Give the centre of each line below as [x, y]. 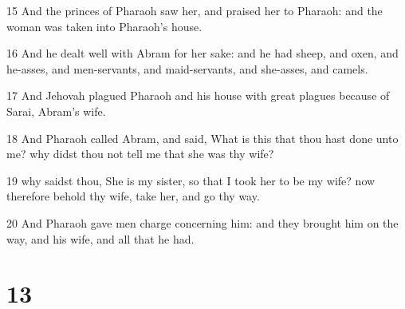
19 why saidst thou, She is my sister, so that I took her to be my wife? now [191, 180]
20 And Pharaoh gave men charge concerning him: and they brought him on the [202, 222]
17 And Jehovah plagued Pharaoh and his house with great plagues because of [198, 95]
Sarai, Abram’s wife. [56, 111]
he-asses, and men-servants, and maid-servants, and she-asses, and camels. [187, 68]
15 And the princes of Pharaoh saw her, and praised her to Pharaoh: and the [195, 10]
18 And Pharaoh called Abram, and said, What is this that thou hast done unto [202, 138]
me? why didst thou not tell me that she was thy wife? [140, 154]
